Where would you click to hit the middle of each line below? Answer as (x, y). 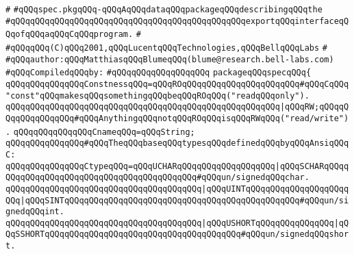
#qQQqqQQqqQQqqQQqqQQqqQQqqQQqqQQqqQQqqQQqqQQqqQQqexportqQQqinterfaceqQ (177, 21)
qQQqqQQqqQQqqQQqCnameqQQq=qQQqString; (104, 132)
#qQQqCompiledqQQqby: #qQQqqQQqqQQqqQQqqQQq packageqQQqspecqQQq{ (159, 73)
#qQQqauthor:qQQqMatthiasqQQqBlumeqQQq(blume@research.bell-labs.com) (170, 59)
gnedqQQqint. (35, 212)
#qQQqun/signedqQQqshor (295, 234)
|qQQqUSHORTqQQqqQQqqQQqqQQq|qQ (275, 223)
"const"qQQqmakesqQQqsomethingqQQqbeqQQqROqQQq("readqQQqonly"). (157, 96)
